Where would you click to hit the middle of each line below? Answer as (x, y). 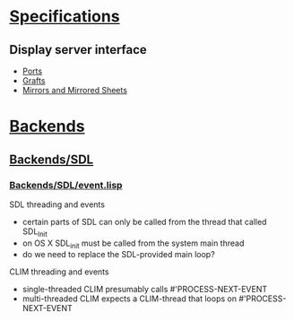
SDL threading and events (57, 204)
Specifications (65, 17)
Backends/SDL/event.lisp (66, 185)
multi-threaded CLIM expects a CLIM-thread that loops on (130, 299)
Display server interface (78, 50)
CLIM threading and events (59, 272)
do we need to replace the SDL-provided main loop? (118, 255)
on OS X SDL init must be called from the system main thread (133, 244)
